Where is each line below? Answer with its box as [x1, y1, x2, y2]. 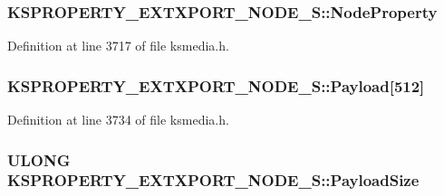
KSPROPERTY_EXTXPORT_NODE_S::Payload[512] [7, 74, 425, 97]
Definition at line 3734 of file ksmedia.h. [7, 110, 229, 129]
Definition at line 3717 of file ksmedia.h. [7, 36, 229, 55]
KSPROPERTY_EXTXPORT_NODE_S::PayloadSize [7, 169, 420, 191]
